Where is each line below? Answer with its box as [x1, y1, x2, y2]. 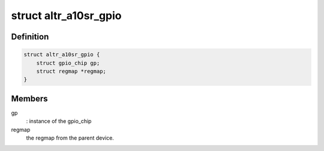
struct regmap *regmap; [36, 67, 106, 75]
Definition [11, 32, 49, 42]
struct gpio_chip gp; [36, 60, 100, 66]
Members [11, 93, 48, 104]
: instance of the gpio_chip [26, 118, 92, 125]
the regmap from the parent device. [26, 134, 114, 141]
